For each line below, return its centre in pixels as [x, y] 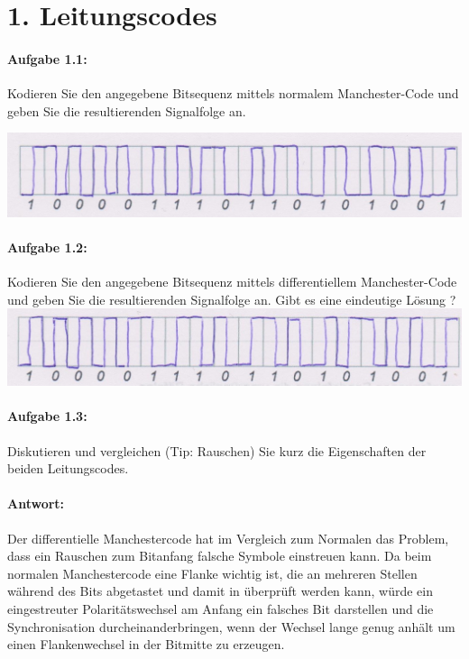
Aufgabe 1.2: [47, 247]
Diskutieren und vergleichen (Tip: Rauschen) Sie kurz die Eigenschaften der [217, 450]
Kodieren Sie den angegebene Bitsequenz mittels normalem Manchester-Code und [233, 93]
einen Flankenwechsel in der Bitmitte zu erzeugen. [146, 644]
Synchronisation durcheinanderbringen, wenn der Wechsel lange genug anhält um [231, 626]
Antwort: [36, 503]
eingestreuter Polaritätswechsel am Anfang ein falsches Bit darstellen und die [221, 608]
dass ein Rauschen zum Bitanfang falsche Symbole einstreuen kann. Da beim [220, 556]
